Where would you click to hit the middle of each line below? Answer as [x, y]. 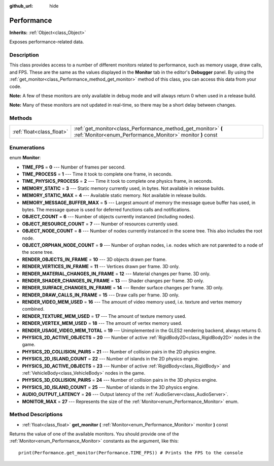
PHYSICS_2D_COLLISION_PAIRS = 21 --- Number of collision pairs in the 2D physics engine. [119, 352]
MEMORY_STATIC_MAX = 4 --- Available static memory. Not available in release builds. [114, 195]
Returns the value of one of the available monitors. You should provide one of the [94, 434]
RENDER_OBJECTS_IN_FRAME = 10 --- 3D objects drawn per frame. [94, 259]
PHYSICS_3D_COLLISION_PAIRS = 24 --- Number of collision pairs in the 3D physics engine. [120, 380]
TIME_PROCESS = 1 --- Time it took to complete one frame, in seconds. [97, 174]
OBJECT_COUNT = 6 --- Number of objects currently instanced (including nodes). [109, 217]
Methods [21, 118]
